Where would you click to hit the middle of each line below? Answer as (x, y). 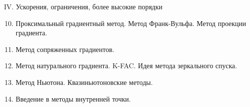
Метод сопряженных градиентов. (65, 49)
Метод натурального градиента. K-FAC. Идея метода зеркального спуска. (126, 66)
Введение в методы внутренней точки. (73, 98)
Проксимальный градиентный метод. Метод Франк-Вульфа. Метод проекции (131, 23)
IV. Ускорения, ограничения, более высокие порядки (83, 6)
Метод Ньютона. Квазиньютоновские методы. (84, 82)
